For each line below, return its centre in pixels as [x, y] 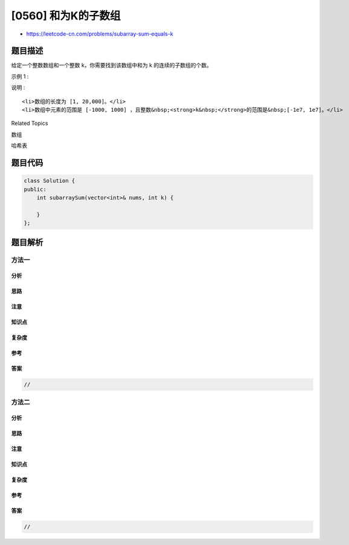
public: [35, 189]
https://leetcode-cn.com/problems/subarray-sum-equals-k [100, 34]
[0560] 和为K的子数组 [66, 16]
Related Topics [30, 123]
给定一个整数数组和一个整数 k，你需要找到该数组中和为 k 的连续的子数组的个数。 [112, 65]
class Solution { [50, 181]
